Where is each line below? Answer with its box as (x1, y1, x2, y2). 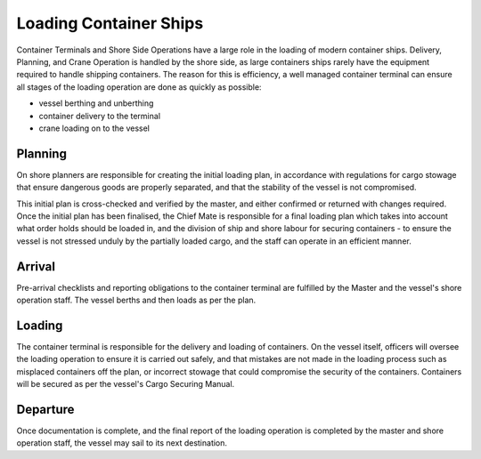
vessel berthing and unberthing (38, 98, 154, 109)
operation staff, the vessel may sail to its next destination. (16, 438, 227, 448)
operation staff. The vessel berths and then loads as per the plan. (16, 294, 257, 306)
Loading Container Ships (16, 13, 204, 33)
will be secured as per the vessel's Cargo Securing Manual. (16, 379, 235, 390)
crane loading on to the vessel (38, 123, 151, 133)
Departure (16, 401, 75, 417)
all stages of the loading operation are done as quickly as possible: (16, 81, 262, 93)
